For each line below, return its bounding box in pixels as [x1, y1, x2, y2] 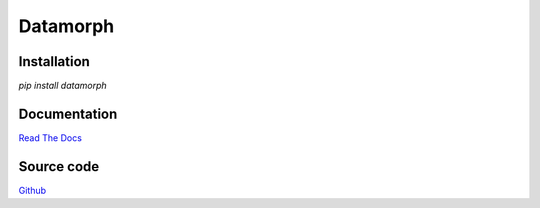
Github [18, 184, 47, 196]
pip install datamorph [18, 80, 107, 92]
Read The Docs [18, 131, 82, 144]
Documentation [18, 105, 118, 122]
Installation [18, 53, 90, 70]
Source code [18, 158, 100, 175]
